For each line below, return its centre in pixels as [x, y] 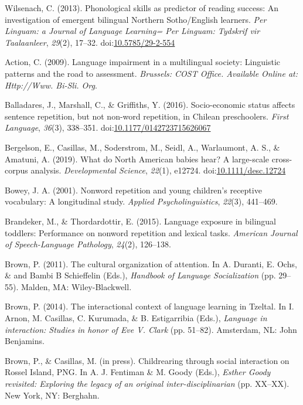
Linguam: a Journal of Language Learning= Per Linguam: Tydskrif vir [132, 31]
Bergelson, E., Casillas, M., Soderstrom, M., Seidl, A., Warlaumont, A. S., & [142, 147]
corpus [16, 170]
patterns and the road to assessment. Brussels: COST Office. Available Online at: [151, 73]
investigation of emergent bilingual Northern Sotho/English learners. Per [136, 19]
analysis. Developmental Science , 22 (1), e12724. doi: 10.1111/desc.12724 [158, 170]
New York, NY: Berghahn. [52, 395]
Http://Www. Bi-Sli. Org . [51, 85]
